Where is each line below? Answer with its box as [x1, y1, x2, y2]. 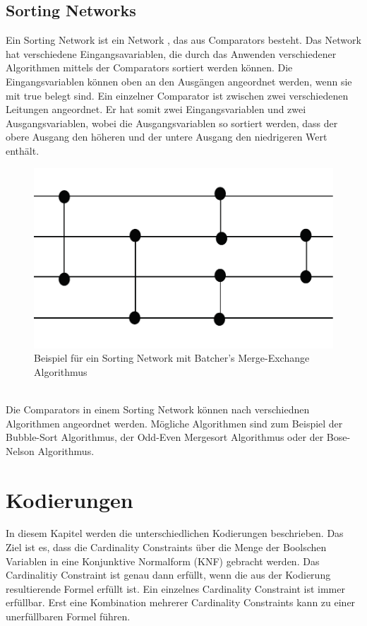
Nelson [6, 443, 35, 458]
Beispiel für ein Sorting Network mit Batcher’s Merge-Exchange [34, 350, 310, 365]
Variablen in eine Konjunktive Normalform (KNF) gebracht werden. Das [6, 553, 320, 568]
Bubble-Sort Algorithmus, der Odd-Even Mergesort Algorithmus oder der [6, 430, 324, 444]
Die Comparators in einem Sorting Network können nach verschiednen [6, 401, 310, 416]
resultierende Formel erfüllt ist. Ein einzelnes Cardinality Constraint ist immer [6, 581, 345, 596]
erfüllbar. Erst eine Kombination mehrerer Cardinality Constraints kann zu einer [6, 595, 356, 610]
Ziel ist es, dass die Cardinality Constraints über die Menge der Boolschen [6, 540, 327, 555]
